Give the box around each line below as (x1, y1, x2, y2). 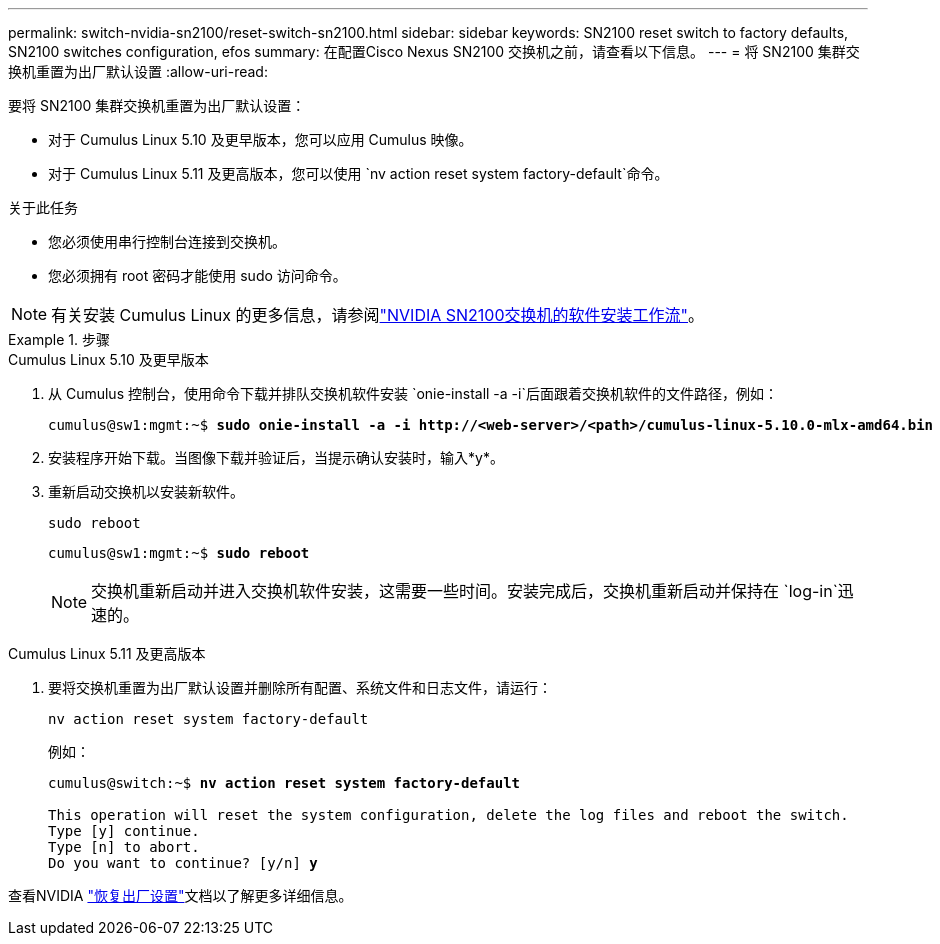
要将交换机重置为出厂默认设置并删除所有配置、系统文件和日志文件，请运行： (48, 679, 552, 696)
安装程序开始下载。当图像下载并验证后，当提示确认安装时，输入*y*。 (48, 449, 504, 466)
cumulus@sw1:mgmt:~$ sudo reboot (48, 545, 310, 561)
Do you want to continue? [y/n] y (48, 855, 318, 871)
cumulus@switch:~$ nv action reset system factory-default (48, 775, 521, 791)
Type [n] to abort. (48, 839, 200, 855)
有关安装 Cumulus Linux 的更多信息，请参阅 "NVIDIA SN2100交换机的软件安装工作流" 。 (51, 305, 705, 325)
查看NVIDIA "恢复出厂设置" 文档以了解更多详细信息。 (8, 887, 353, 904)
